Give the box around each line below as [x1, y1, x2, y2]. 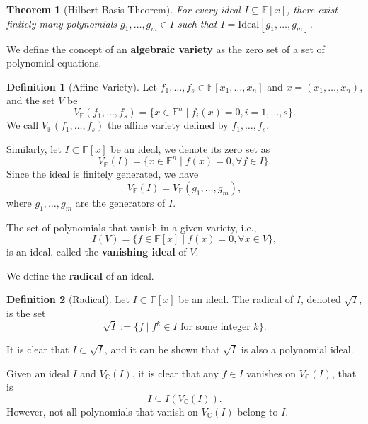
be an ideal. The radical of [178, 292, 294, 306]
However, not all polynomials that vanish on [6, 403, 198, 418]
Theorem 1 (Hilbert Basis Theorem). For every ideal [6, 2, 241, 16]
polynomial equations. [6, 55, 102, 70]
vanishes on [246, 365, 297, 380]
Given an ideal [6, 365, 69, 380]
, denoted [300, 292, 341, 306]
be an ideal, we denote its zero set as [110, 142, 270, 156]
